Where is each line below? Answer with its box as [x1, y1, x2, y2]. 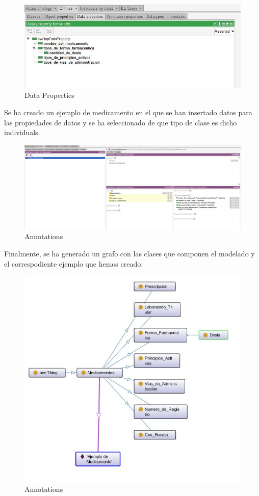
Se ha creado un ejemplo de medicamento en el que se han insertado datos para [4, 107, 252, 118]
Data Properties [24, 90, 74, 100]
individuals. [4, 127, 40, 138]
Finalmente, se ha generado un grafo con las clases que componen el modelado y [4, 248, 255, 259]
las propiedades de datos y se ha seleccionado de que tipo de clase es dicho [4, 117, 237, 127]
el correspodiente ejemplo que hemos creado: [4, 258, 143, 269]
